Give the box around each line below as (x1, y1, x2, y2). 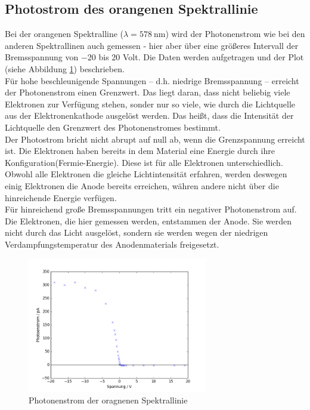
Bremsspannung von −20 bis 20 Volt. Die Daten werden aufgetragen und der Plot (5, 51, 304, 63)
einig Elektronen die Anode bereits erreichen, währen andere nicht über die (5, 179, 279, 192)
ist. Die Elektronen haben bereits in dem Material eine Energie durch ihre (5, 144, 275, 157)
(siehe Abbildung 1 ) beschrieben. (5, 62, 125, 75)
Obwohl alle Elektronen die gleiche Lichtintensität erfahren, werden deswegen (5, 168, 287, 180)
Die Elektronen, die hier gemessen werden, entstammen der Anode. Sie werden (5, 214, 292, 227)
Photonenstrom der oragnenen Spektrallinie (29, 393, 188, 406)
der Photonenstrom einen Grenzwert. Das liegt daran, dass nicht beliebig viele (5, 86, 290, 98)
